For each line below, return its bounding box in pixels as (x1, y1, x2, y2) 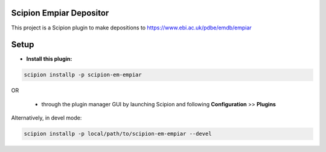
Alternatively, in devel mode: (11, 114, 82, 121)
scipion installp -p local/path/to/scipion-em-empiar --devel (24, 130, 212, 138)
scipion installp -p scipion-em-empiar (24, 71, 142, 78)
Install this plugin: (26, 55, 72, 62)
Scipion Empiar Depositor (11, 8, 109, 18)
